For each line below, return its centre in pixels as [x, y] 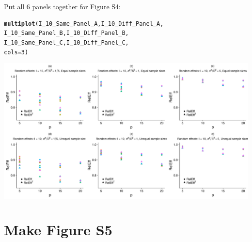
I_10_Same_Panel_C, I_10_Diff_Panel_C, [66, 42]
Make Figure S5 [58, 229]
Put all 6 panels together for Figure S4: [62, 6]
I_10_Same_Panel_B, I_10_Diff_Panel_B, [66, 33]
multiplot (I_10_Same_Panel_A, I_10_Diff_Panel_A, [84, 24]
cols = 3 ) [16, 52]
